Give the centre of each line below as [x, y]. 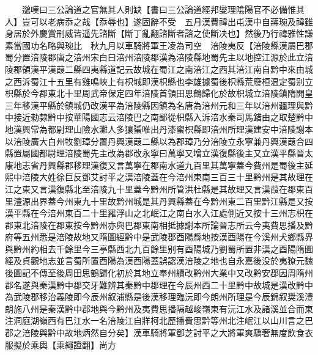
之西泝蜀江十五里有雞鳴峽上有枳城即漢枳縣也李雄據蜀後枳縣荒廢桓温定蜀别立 [159, 81]
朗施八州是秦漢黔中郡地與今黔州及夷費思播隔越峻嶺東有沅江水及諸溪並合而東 [159, 308]
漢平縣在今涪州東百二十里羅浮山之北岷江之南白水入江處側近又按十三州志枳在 [159, 213]
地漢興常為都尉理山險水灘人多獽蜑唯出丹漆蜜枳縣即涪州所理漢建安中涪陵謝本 [159, 129]
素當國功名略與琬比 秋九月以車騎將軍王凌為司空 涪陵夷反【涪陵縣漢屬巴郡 [159, 45]
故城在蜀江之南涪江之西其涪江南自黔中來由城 [223, 69]
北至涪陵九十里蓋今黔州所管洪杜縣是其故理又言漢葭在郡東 [189, 188]
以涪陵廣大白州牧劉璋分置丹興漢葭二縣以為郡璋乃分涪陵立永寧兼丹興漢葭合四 [159, 141]
